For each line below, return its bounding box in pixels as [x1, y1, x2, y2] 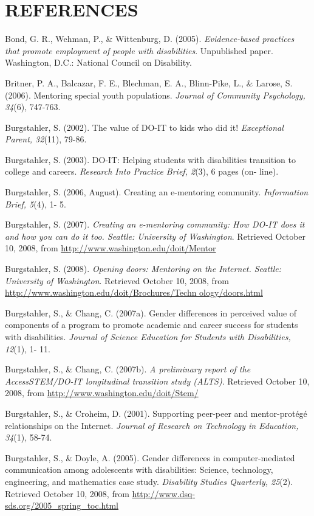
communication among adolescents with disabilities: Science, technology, [5, 463, 273, 476]
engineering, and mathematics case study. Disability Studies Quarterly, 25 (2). [5, 475, 293, 487]
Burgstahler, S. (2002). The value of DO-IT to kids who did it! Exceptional [5, 120, 284, 133]
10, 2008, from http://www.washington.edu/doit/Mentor [5, 242, 216, 254]
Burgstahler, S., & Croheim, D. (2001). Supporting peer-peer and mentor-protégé [5, 406, 307, 419]
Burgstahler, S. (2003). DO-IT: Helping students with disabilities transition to [5, 153, 296, 166]
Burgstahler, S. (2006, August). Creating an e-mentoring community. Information [5, 186, 309, 198]
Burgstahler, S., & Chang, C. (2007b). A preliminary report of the [5, 363, 251, 375]
